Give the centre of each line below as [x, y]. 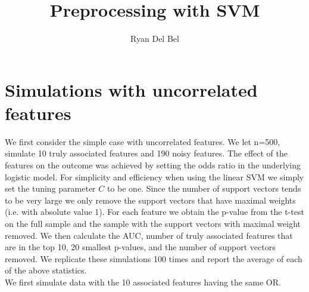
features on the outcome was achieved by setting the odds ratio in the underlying [153, 165]
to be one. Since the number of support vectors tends [204, 188]
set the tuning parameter [50, 188]
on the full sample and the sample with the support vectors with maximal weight [153, 223]
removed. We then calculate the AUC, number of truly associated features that [149, 235]
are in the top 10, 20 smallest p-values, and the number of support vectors [140, 247]
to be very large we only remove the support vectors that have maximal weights [150, 200]
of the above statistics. [46, 270]
